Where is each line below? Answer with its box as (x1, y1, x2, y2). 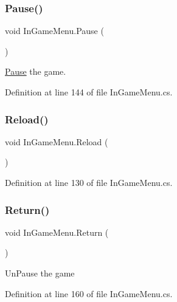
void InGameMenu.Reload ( (5, 135, 108, 148)
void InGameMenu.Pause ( (5, 24, 104, 37)
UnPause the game (5, 267, 75, 279)
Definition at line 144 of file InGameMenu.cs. (5, 86, 173, 98)
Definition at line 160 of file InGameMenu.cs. (5, 287, 173, 300)
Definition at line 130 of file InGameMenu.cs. (5, 176, 173, 188)
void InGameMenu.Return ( (5, 225, 109, 238)
